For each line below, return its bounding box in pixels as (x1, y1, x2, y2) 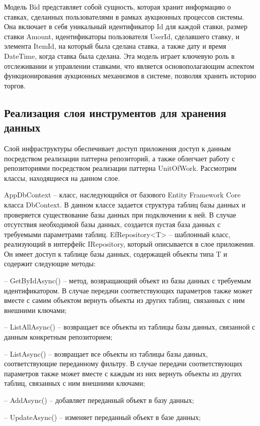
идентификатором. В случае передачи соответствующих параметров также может (4, 285, 252, 295)
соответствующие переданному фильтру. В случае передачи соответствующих (4, 358, 243, 369)
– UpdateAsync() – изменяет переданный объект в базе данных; (4, 411, 201, 422)
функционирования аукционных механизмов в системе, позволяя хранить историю (4, 70, 256, 81)
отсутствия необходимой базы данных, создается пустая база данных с (4, 219, 221, 230)
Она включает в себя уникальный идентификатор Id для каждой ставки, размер (4, 21, 247, 32)
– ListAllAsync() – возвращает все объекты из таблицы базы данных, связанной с (4, 322, 255, 332)
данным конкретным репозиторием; (4, 332, 113, 342)
